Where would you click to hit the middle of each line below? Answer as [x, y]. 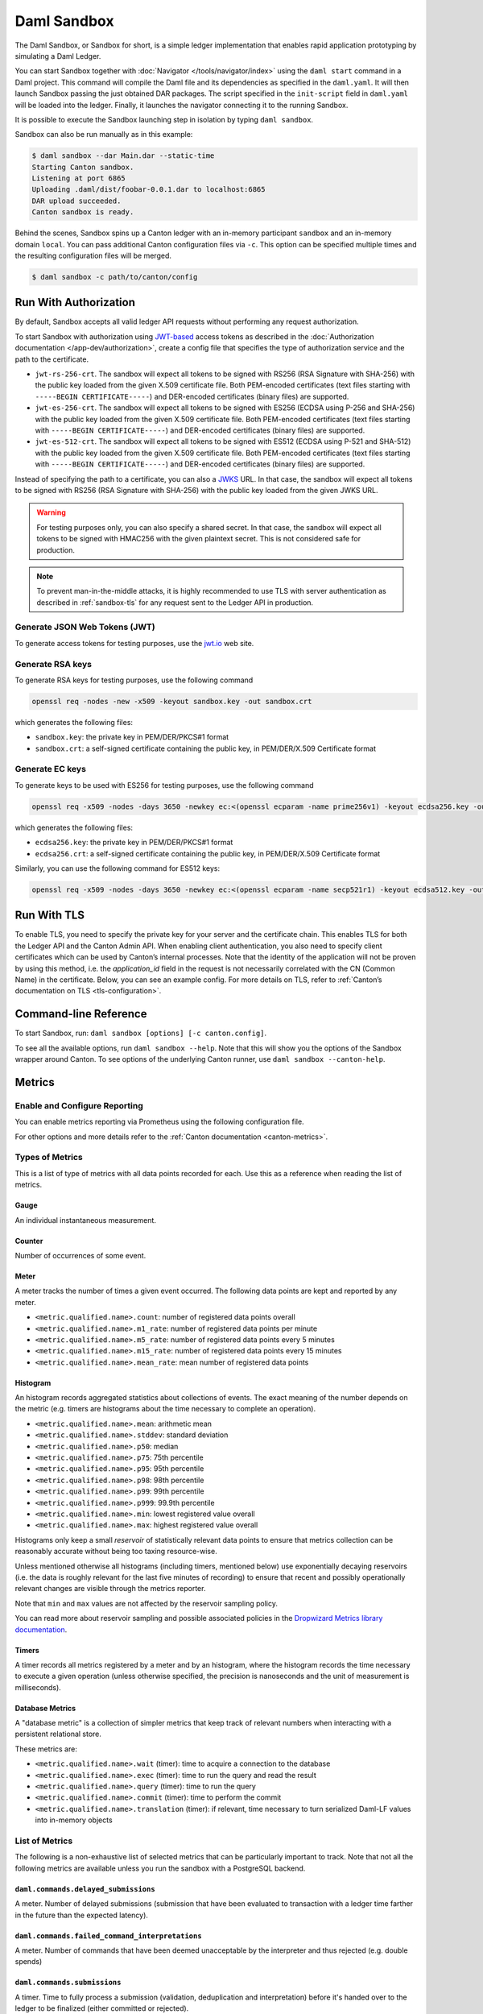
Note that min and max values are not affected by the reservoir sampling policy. [146, 1603]
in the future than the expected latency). [82, 1915]
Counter [29, 1241]
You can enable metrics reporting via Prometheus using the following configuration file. [160, 1122]
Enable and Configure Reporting [79, 1105]
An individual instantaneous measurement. [86, 1220]
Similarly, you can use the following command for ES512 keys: [118, 868]
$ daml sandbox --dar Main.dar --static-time [123, 156]
